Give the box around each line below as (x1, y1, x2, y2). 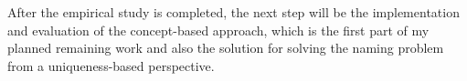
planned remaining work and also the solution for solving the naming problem (7, 38, 444, 57)
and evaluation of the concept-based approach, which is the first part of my (7, 20, 430, 39)
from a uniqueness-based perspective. (7, 56, 215, 75)
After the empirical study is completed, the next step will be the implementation (7, 3, 460, 21)
